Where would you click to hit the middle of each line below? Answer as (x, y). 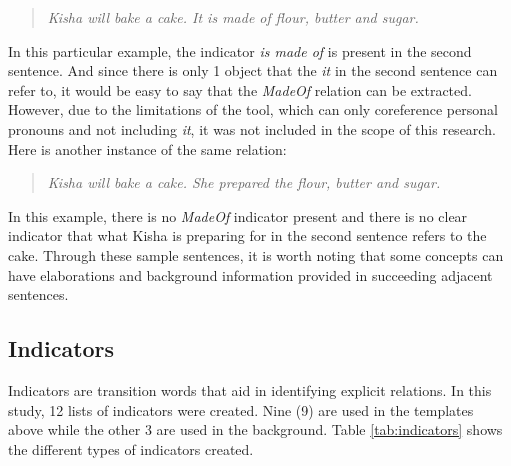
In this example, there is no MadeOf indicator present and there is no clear (238, 215)
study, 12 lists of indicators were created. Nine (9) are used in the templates (241, 409)
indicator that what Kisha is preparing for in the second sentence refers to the (247, 235)
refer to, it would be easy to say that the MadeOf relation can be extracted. (240, 89)
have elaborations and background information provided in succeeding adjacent (250, 274)
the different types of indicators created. (131, 448)
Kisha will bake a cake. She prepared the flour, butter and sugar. (244, 182)
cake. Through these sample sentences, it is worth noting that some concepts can (256, 254)
